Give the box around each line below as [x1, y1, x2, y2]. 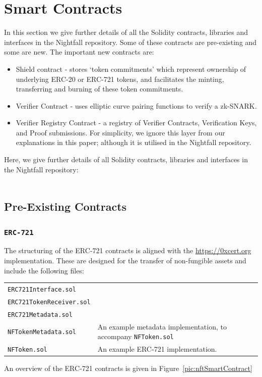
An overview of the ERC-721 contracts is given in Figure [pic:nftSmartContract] [4, 363, 252, 373]
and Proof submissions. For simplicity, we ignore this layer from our [16, 127, 225, 137]
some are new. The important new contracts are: [4, 46, 154, 57]
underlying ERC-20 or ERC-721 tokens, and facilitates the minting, [16, 73, 224, 84]
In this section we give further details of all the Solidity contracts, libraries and [4, 27, 248, 37]
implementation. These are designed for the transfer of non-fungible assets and [4, 255, 246, 265]
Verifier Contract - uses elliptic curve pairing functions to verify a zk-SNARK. [16, 100, 257, 111]
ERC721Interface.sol [8, 286, 77, 293]
